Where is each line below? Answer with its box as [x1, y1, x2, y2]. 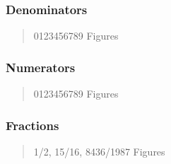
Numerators [6, 58, 76, 76]
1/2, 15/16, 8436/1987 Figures [33, 143, 165, 158]
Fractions [6, 116, 59, 134]
